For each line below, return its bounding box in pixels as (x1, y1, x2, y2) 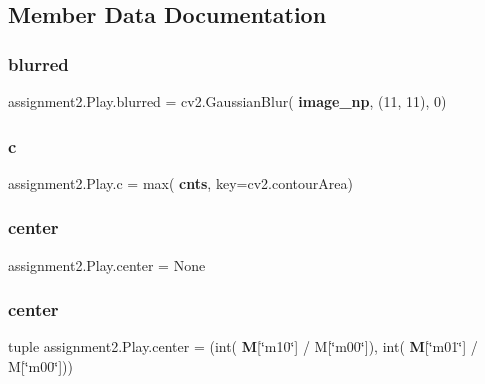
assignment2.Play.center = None (8, 254, 206, 275)
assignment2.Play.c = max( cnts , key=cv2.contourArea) (8, 172, 353, 193)
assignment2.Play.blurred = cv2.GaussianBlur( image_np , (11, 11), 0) (8, 91, 447, 111)
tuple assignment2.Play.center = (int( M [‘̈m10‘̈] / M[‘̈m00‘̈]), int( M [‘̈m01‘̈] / (8, 336, 478, 357)
